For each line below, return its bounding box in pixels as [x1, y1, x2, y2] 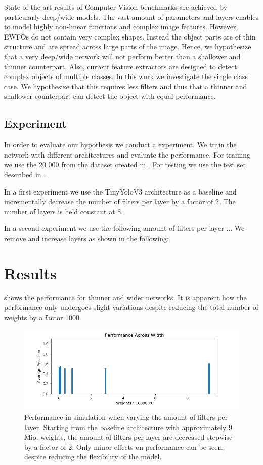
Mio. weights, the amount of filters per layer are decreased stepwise [24, 432, 233, 442]
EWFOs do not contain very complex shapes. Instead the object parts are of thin [4, 31, 256, 42]
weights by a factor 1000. [4, 312, 81, 322]
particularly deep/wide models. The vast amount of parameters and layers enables [4, 11, 259, 22]
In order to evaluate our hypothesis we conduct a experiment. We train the [4, 139, 237, 150]
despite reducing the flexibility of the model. [24, 451, 162, 462]
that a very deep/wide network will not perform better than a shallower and [4, 51, 241, 61]
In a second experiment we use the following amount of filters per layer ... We [4, 223, 245, 234]
